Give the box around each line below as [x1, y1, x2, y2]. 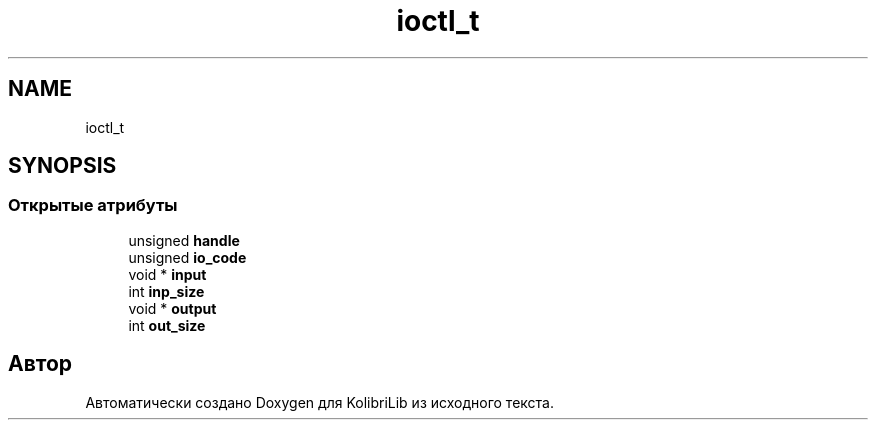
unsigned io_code [128, 248, 247, 266]
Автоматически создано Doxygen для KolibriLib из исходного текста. [85, 393, 554, 411]
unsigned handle [128, 231, 240, 249]
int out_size [128, 316, 206, 334]
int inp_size [128, 282, 205, 300]
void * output [128, 299, 217, 317]
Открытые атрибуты [8, 195, 178, 216]
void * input [128, 265, 207, 283]
